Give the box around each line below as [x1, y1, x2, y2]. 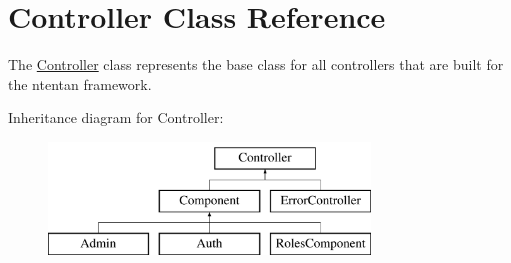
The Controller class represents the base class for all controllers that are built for [8, 54, 504, 75]
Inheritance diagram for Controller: [8, 107, 224, 128]
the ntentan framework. [8, 73, 152, 94]
